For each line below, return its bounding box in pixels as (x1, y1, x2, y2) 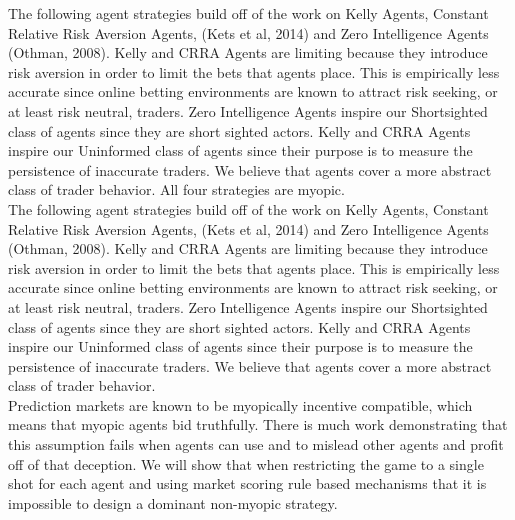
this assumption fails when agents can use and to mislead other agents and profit (8, 434, 504, 455)
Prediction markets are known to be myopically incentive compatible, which (8, 394, 473, 415)
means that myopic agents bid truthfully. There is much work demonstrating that (8, 414, 508, 435)
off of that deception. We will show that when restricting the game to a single (8, 453, 484, 474)
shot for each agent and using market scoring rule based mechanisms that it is (8, 473, 487, 494)
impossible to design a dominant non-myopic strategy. (8, 492, 338, 513)
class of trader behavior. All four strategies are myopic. (8, 179, 345, 200)
